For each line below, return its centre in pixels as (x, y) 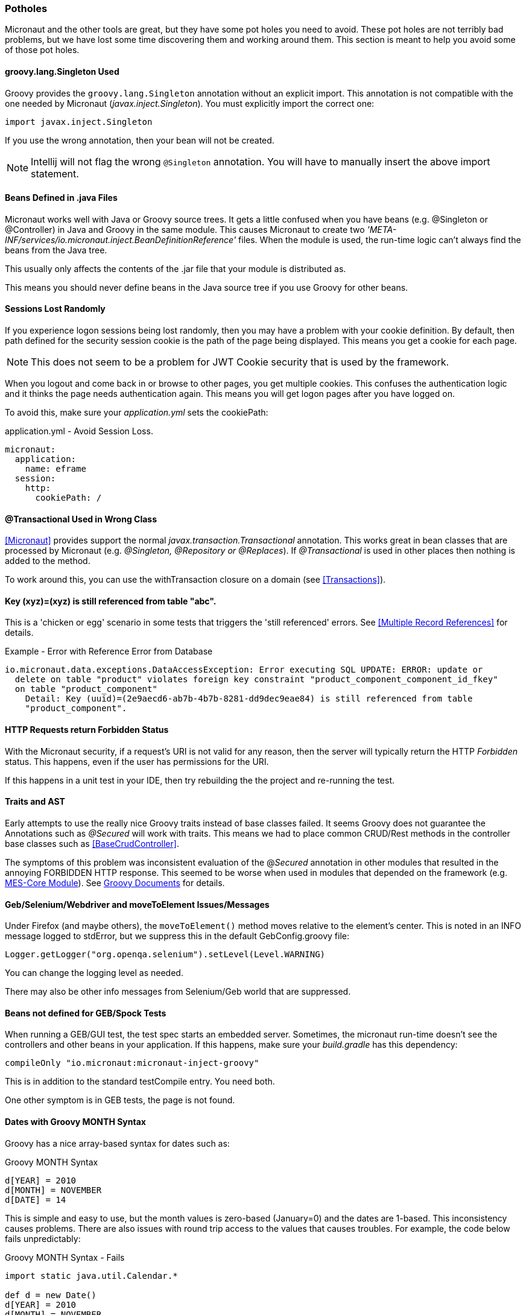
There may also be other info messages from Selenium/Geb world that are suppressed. (178, 992)
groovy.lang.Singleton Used (62, 71)
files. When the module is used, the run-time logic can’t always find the (380, 239)
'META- (382, 229)
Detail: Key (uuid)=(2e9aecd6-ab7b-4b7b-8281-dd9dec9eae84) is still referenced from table (249, 699)
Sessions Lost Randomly (55, 309)
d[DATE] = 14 (36, 1199)
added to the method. (48, 561)
